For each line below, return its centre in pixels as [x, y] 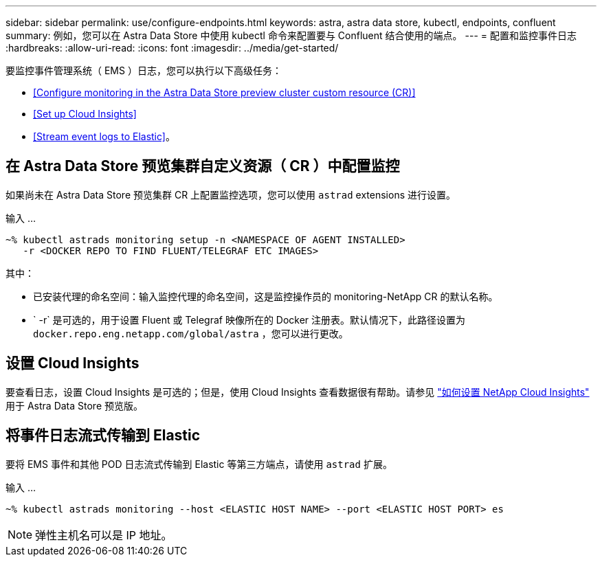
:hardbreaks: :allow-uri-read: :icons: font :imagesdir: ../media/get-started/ [172, 48]
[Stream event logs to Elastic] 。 [104, 136]
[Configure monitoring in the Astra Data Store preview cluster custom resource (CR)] [224, 92]
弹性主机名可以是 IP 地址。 [104, 535]
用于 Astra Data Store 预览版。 [75, 405]
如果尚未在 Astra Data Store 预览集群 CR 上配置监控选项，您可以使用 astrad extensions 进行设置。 [231, 194]
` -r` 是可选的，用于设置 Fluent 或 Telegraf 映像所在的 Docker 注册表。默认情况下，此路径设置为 [249, 319]
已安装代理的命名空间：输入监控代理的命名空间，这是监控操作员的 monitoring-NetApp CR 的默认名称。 [266, 296]
